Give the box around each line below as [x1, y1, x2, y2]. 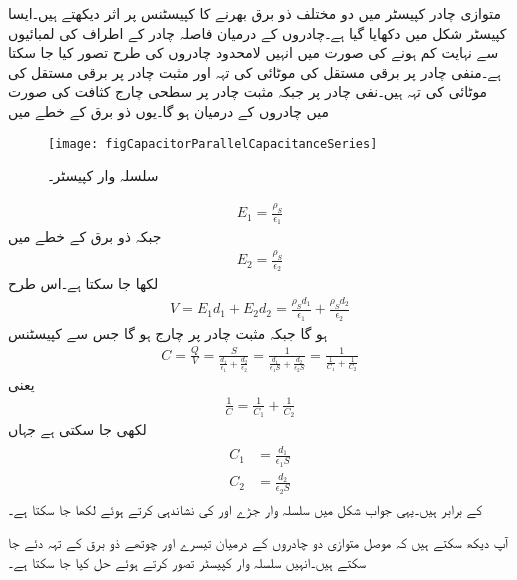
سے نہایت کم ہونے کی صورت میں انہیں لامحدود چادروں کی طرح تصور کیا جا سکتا [8, 42, 499, 63]
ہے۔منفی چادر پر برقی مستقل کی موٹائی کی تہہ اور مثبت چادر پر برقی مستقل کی [8, 61, 501, 82]
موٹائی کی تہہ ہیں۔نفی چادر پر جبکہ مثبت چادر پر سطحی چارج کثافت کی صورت [8, 81, 488, 102]
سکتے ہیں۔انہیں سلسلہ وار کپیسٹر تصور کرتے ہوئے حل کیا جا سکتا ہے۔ [8, 551, 367, 572]
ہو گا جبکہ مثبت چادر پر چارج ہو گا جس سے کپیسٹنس [8, 322, 328, 343]
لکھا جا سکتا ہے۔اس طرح [8, 273, 159, 294]
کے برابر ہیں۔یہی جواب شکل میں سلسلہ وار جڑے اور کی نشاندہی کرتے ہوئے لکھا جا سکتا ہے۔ [8, 498, 483, 519]
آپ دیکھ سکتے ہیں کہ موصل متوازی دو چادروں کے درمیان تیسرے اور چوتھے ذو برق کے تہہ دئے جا [8, 532, 508, 553]
